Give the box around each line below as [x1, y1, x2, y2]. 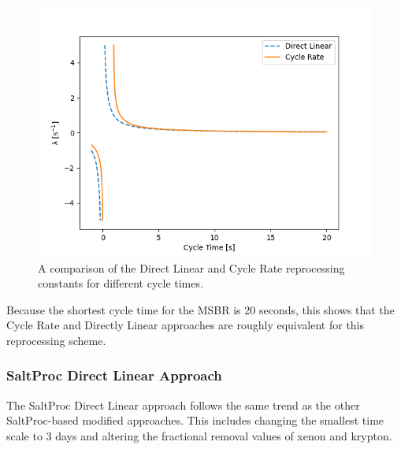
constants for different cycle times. [38, 275, 203, 291]
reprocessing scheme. [6, 332, 106, 348]
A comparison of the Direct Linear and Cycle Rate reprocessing [38, 259, 345, 276]
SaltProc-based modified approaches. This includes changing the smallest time [6, 412, 384, 429]
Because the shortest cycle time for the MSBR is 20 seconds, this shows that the [6, 301, 395, 317]
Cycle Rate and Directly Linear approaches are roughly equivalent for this [6, 317, 365, 333]
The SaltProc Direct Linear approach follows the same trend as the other [6, 396, 360, 413]
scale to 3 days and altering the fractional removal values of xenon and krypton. [6, 427, 392, 443]
